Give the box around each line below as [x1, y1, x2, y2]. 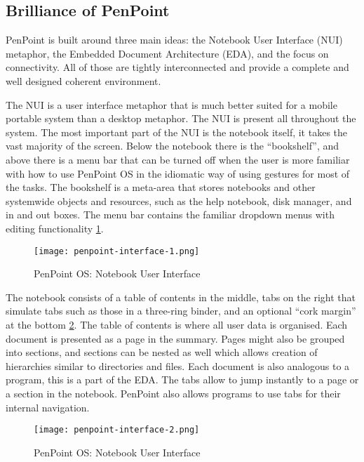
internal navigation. [6, 400, 90, 414]
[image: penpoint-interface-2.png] [34, 425, 200, 435]
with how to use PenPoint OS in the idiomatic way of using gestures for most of [6, 166, 350, 180]
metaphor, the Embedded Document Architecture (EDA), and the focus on [6, 46, 329, 60]
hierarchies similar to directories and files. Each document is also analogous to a [6, 358, 350, 373]
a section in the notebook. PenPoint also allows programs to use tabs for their [6, 385, 341, 400]
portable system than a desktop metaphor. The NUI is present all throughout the [6, 111, 356, 126]
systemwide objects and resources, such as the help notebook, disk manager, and [6, 193, 352, 208]
